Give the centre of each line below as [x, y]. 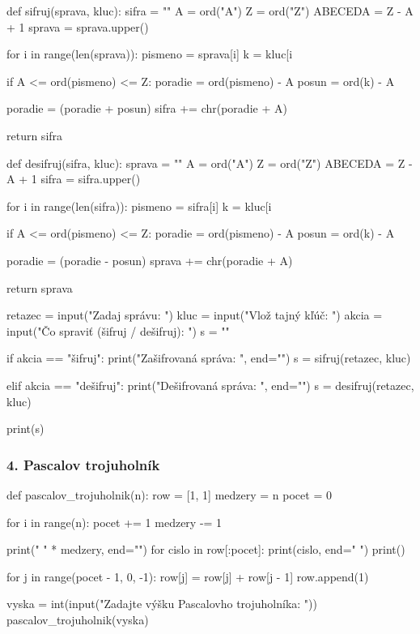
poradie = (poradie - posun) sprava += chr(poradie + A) [150, 260]
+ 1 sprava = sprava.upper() [78, 26]
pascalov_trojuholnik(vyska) [78, 619]
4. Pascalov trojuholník [83, 464]
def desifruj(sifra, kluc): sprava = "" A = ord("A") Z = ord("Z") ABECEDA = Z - [210, 163]
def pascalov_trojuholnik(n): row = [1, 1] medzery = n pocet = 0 [169, 494]
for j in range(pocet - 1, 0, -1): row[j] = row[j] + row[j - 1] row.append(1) [188, 576]
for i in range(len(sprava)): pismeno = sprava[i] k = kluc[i [150, 54]
